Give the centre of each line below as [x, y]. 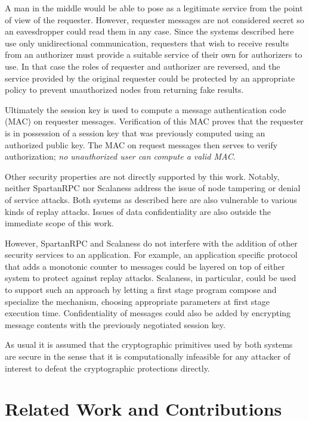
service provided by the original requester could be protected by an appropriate [150, 78]
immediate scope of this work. [59, 223]
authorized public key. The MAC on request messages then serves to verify [141, 144]
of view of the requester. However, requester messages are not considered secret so [154, 19]
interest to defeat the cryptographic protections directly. [107, 368]
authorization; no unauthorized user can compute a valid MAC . [120, 156]
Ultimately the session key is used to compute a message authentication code [146, 109]
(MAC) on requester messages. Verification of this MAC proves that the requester [154, 121]
